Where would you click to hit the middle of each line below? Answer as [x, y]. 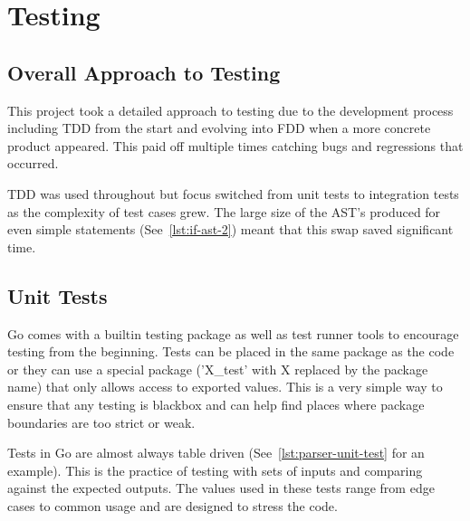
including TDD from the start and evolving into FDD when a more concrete [219, 128]
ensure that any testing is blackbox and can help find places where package [216, 404]
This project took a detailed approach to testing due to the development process [230, 110]
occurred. [33, 163]
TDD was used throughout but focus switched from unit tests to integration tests [233, 193]
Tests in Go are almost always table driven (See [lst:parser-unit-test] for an [216, 453]
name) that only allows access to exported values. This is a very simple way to [225, 387]
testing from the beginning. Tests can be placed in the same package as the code [231, 351]
